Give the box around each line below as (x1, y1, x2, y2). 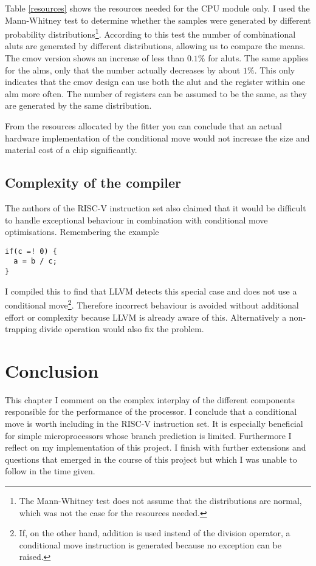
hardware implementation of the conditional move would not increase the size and (5, 131, 310, 144)
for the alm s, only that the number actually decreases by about (5, 63, 241, 76)
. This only (254, 63, 295, 76)
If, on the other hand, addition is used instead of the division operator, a (19, 527, 290, 539)
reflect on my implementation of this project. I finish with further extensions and (5, 441, 306, 454)
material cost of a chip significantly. (5, 143, 137, 156)
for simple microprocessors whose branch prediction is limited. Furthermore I (5, 429, 292, 442)
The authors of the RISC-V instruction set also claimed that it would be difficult (5, 201, 306, 214)
